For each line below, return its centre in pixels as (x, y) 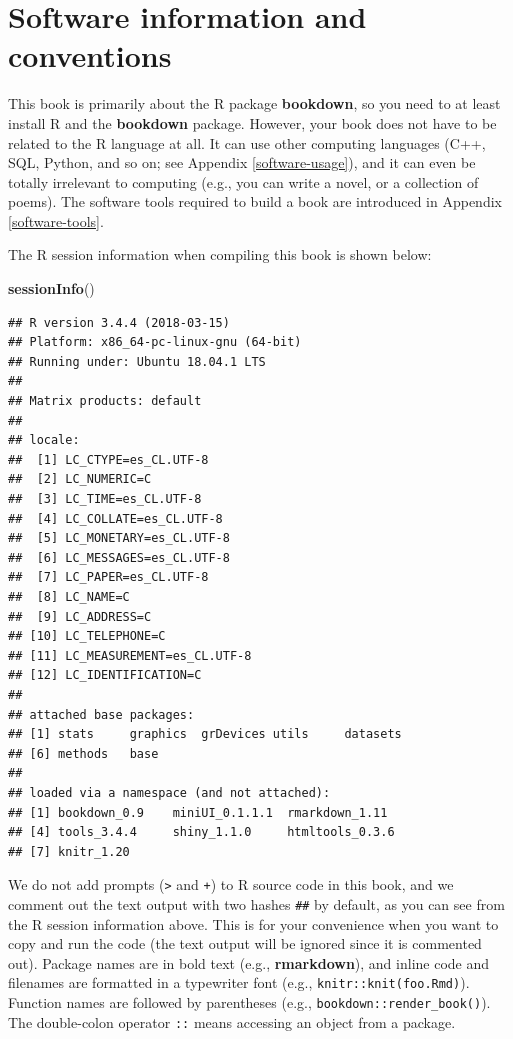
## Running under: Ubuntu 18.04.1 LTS (137, 361)
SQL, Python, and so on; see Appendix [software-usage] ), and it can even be (242, 162)
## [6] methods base (83, 753)
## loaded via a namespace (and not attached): (169, 792)
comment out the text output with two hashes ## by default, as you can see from (256, 903)
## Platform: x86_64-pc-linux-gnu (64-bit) (155, 342)
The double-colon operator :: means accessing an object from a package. (232, 1021)
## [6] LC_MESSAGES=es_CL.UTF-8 (119, 557)
